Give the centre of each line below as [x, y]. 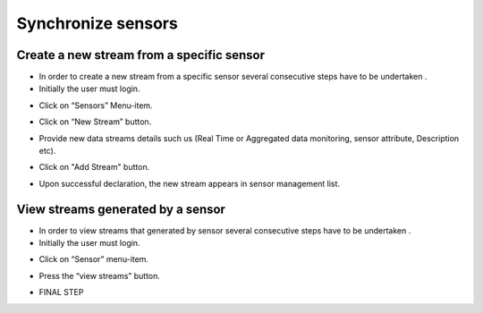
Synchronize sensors [97, 23]
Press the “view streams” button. [100, 275]
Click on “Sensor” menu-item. [94, 259]
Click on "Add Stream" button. [94, 167]
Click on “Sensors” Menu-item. [96, 105]
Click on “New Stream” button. [95, 122]
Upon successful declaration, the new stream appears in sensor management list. [189, 183]
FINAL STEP [61, 292]
